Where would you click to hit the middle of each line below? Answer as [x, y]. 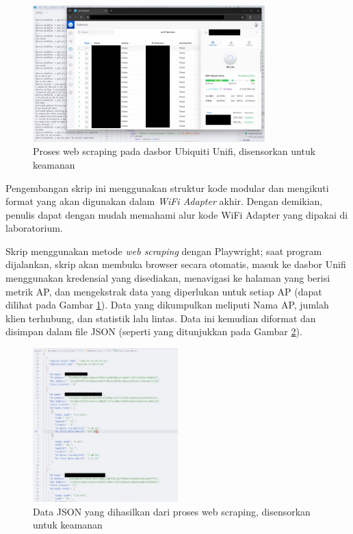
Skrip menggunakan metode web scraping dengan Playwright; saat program [164, 251]
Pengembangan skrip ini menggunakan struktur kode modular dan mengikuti [167, 187]
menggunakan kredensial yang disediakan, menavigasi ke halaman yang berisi [168, 278]
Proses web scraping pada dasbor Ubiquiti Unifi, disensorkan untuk [174, 151]
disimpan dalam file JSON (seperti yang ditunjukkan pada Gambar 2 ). [154, 331]
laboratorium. [34, 228]
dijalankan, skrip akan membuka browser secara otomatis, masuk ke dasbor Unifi [176, 264]
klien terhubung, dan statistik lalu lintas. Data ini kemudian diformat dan [161, 318]
